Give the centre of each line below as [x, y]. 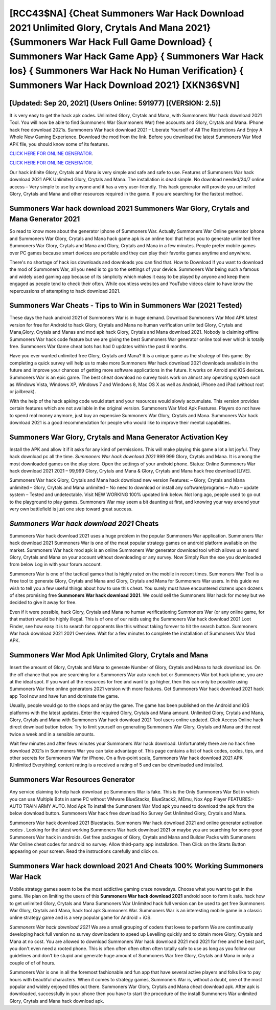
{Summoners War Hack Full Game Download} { [111, 42]
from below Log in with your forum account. [56, 564]
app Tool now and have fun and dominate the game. [64, 696]
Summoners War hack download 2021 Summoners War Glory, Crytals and [130, 208]
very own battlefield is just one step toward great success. [71, 509]
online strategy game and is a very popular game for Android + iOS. [80, 918]
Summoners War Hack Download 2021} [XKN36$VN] [125, 85]
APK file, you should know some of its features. [59, 144]
